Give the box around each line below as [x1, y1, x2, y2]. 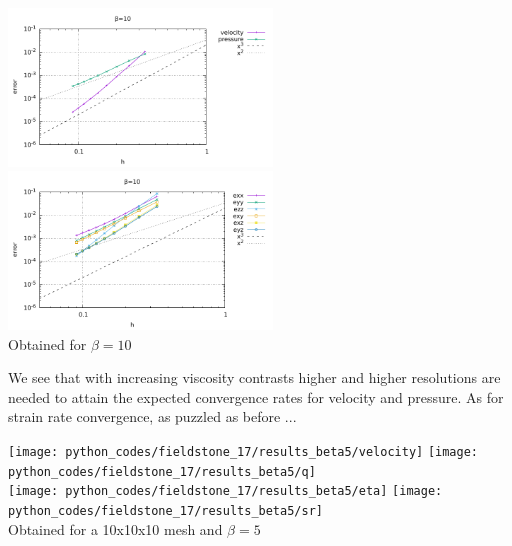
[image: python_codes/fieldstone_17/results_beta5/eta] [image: [8, 484, 443, 499]
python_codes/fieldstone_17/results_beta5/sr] [8, 504, 323, 518]
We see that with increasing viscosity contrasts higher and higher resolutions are [8, 367, 501, 388]
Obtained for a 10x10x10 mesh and [8, 518, 223, 539]
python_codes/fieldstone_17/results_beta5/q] [8, 464, 316, 479]
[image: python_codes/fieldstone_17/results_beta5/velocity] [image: [8, 445, 479, 460]
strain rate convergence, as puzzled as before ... [8, 406, 297, 427]
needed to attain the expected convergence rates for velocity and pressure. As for [8, 386, 504, 407]
